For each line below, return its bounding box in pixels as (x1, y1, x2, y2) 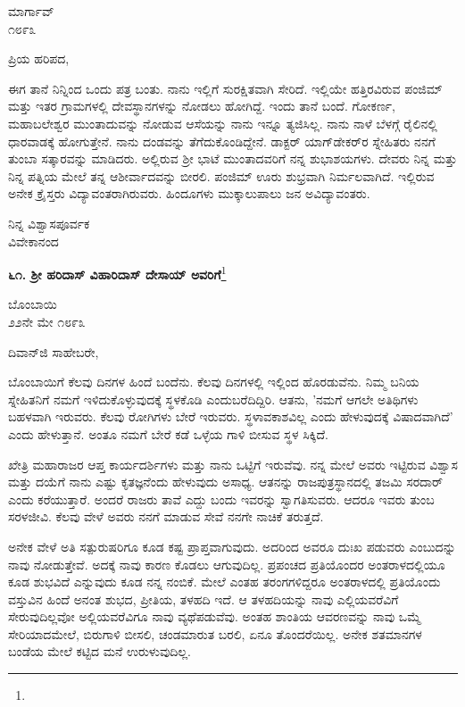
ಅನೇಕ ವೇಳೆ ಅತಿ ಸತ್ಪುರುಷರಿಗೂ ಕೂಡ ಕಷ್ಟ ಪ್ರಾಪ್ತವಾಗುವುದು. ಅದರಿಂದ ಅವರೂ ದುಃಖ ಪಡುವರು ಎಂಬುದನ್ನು (8, 536, 456, 555)
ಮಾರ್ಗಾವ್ (8, 2, 54, 20)
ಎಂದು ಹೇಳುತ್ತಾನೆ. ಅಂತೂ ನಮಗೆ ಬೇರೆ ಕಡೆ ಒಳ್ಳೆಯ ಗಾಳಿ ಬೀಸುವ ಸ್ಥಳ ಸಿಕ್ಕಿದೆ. (8, 424, 328, 443)
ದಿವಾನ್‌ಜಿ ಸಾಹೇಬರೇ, (8, 342, 99, 361)
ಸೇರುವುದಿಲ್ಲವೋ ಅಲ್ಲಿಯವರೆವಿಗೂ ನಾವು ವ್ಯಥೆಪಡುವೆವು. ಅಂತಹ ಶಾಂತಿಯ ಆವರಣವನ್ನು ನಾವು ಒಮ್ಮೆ (8, 607, 421, 626)
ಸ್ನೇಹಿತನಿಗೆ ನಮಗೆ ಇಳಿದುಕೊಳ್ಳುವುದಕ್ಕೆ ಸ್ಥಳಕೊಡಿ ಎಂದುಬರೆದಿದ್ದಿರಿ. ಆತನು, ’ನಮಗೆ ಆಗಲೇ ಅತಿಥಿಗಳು (8, 389, 419, 408)
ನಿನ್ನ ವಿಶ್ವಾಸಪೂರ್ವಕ (8, 213, 90, 232)
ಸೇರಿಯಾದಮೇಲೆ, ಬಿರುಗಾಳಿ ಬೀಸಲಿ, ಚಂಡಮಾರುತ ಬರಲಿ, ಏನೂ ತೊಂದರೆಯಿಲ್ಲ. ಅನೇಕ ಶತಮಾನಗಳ (8, 624, 422, 643)
